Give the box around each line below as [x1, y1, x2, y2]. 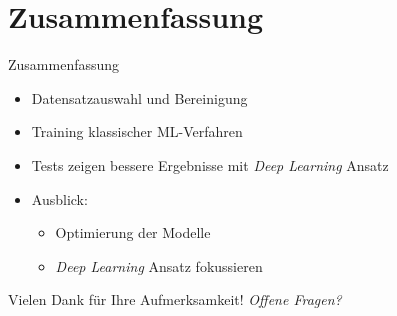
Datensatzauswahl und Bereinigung [31, 87, 248, 108]
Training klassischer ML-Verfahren [31, 121, 243, 142]
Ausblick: [31, 188, 88, 209]
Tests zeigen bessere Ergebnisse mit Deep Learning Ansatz [31, 154, 389, 175]
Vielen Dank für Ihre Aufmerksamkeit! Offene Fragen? [8, 289, 342, 310]
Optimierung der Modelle [55, 222, 211, 243]
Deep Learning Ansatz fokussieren [55, 255, 263, 276]
